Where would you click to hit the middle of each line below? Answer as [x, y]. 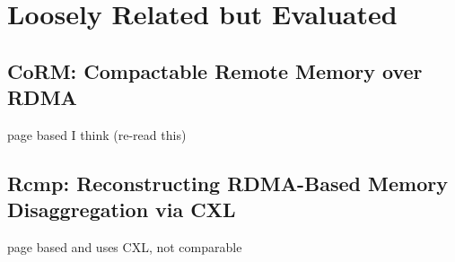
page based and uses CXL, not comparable [125, 247]
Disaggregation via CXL [122, 210]
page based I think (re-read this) [97, 134]
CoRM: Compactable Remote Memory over [215, 70]
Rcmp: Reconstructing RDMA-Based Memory [227, 183]
